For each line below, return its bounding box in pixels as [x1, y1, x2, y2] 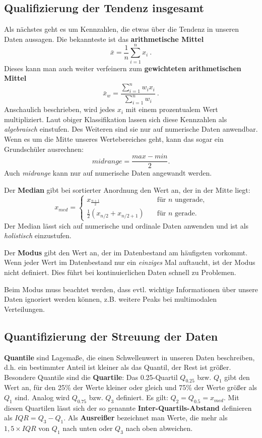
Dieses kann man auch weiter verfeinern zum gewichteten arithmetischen [4, 63, 241, 73]
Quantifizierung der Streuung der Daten [4, 328, 218, 344]
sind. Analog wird [15, 392, 70, 403]
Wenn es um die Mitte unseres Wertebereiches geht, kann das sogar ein [4, 133, 224, 144]
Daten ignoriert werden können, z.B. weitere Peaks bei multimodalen [4, 294, 217, 304]
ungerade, [175, 196, 205, 203]
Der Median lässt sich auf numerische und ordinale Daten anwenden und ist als [4, 220, 249, 231]
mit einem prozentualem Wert [125, 104, 218, 115]
